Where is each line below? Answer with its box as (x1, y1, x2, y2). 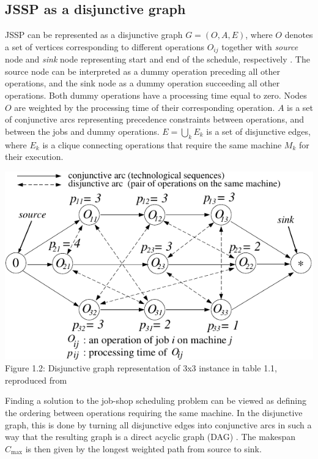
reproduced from (5, 373, 67, 386)
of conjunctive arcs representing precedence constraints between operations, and (5, 113, 305, 126)
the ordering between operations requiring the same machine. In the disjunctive (5, 406, 303, 419)
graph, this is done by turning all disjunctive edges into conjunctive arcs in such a (5, 418, 312, 431)
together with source (221, 40, 298, 53)
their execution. (5, 150, 64, 163)
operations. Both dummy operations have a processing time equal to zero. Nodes (5, 89, 307, 102)
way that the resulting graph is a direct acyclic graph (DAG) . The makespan (5, 430, 296, 443)
